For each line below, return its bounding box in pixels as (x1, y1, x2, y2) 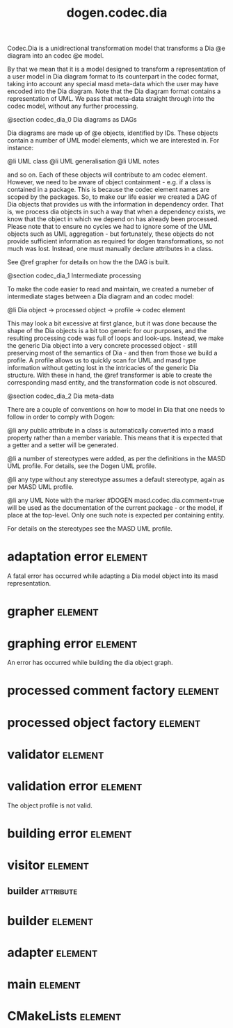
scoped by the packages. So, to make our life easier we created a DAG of (7, 193, 218, 201)
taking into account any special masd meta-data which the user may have (7, 80, 219, 88)
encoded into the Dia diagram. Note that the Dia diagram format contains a (7, 87, 221, 95)
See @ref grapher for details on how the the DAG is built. (7, 258, 170, 266)
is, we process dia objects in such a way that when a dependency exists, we (7, 207, 226, 216)
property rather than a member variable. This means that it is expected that (7, 433, 223, 442)
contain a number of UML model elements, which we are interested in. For (7, 136, 220, 145)
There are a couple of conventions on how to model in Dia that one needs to (7, 405, 225, 414)
